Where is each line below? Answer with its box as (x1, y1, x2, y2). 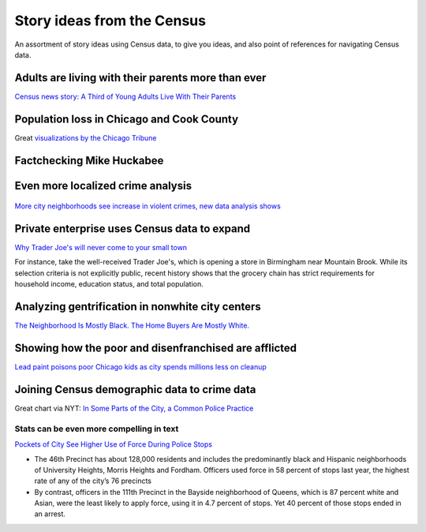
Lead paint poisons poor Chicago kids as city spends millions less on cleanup (14, 362, 267, 372)
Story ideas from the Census (14, 12, 207, 29)
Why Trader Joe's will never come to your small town (14, 243, 188, 253)
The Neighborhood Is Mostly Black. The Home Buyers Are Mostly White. (14, 320, 250, 331)
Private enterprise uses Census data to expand (14, 222, 251, 235)
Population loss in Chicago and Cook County (14, 112, 239, 126)
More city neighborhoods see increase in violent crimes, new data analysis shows (14, 201, 282, 211)
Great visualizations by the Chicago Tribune (14, 133, 157, 142)
